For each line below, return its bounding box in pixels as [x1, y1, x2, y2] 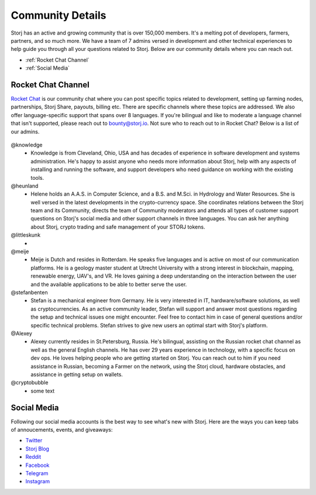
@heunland [11, 182, 39, 189]
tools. [30, 174, 44, 181]
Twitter [25, 437, 43, 444]
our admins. [11, 128, 40, 135]
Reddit [25, 453, 42, 460]
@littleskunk [11, 231, 41, 238]
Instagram [25, 478, 50, 485]
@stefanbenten [11, 289, 48, 296]
